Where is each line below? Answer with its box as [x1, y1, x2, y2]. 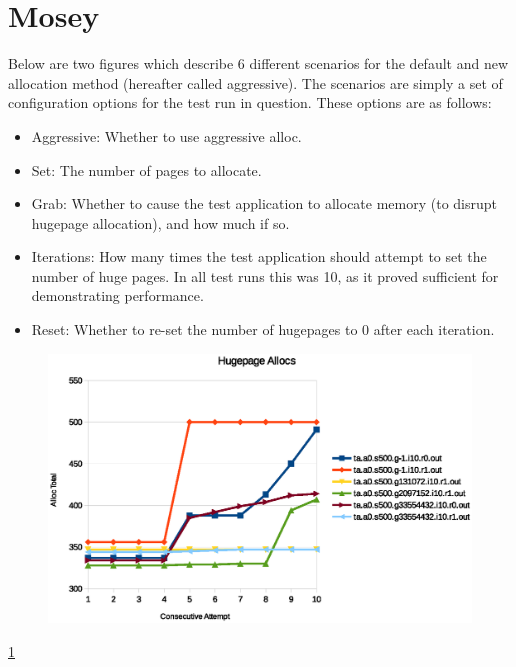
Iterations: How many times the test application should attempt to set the [31, 246, 487, 267]
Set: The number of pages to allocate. [31, 159, 262, 180]
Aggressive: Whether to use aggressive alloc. [31, 125, 302, 146]
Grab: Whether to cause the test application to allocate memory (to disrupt [31, 193, 498, 214]
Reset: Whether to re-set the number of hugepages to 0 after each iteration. [31, 319, 495, 340]
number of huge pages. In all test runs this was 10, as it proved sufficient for [31, 265, 499, 286]
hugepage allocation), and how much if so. [31, 212, 290, 233]
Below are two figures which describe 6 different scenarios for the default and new [8, 53, 509, 74]
